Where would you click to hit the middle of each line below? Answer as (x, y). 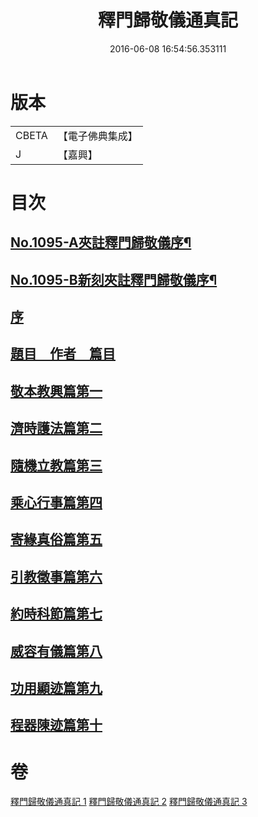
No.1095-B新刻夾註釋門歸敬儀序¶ (114, 279)
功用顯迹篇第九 (56, 687)
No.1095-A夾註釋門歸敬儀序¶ (101, 242)
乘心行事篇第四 (56, 502)
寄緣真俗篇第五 (56, 539)
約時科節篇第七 (56, 614)
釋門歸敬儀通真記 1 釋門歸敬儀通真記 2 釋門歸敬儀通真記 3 (129, 802)
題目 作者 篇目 (63, 354)
